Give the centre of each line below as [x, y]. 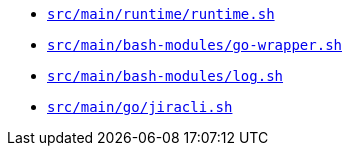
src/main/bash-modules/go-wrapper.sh [195, 45]
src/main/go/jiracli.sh [140, 107]
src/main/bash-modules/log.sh [165, 76]
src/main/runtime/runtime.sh [161, 14]
